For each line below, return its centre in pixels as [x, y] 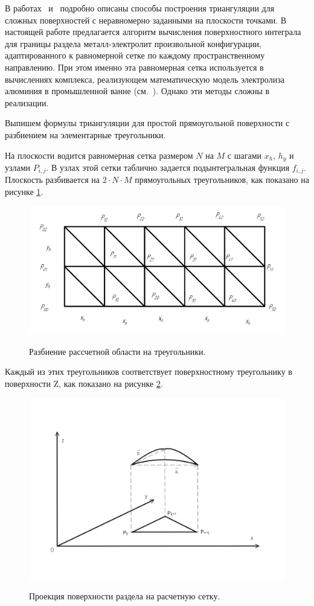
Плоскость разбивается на [53, 180]
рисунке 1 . [24, 192]
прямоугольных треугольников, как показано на [222, 180]
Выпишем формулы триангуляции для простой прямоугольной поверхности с [147, 123]
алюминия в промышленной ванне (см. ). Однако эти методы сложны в [137, 91]
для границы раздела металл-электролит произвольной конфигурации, [133, 43]
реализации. [27, 102]
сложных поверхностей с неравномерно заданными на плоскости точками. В [146, 20]
